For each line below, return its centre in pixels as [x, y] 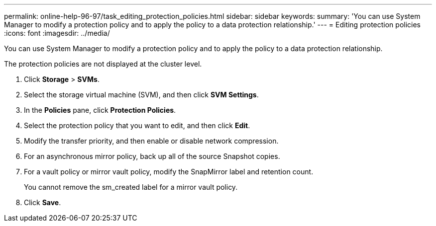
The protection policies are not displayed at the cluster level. [103, 64]
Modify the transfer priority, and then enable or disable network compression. [151, 141]
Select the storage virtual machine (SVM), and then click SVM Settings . [141, 95]
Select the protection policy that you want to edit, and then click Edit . [137, 125]
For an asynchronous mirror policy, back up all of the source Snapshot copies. [152, 156]
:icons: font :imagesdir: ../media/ [57, 33]
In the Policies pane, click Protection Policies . [100, 110]
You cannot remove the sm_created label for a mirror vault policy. [131, 187]
